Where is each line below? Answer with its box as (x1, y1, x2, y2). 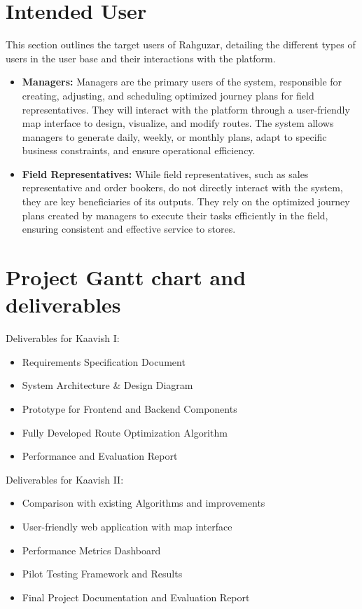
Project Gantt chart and (6, 263, 246, 292)
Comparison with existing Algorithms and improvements (22, 495, 265, 510)
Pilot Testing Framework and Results (22, 566, 183, 581)
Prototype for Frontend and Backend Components (22, 401, 237, 416)
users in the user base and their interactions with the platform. (6, 50, 276, 65)
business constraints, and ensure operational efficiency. (22, 143, 256, 158)
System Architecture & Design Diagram (22, 378, 193, 392)
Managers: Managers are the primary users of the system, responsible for (22, 74, 342, 89)
